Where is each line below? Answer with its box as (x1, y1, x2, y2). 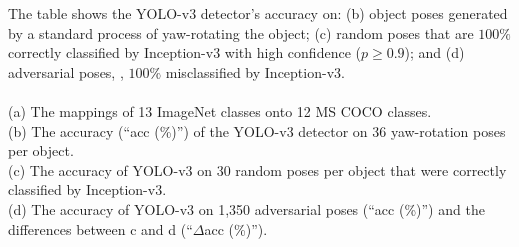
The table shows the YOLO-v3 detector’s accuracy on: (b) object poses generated (8, 3, 508, 23)
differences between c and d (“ (8, 218, 193, 239)
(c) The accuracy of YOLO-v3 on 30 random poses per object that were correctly (8, 159, 507, 180)
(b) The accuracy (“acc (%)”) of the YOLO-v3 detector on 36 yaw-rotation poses (8, 120, 506, 141)
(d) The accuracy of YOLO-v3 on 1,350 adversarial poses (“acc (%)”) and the (8, 198, 485, 219)
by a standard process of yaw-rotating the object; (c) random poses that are (8, 22, 474, 43)
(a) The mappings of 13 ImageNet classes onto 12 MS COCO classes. (8, 100, 432, 121)
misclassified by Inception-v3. (165, 61, 345, 82)
